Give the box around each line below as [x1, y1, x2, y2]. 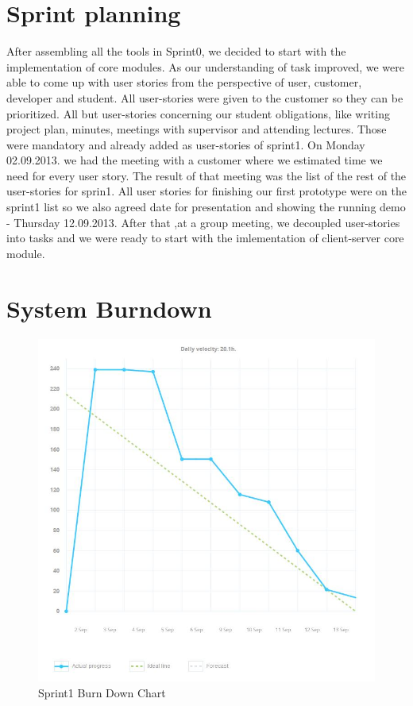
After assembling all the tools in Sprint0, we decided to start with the [6, 43, 346, 60]
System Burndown [6, 291, 212, 324]
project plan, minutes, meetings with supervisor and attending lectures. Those [6, 121, 387, 137]
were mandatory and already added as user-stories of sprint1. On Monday [6, 136, 365, 152]
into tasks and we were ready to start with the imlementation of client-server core [6, 230, 404, 246]
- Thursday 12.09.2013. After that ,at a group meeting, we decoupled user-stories [6, 214, 400, 230]
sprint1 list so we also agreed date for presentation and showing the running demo [6, 199, 406, 215]
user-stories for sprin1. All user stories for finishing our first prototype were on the [6, 183, 407, 199]
